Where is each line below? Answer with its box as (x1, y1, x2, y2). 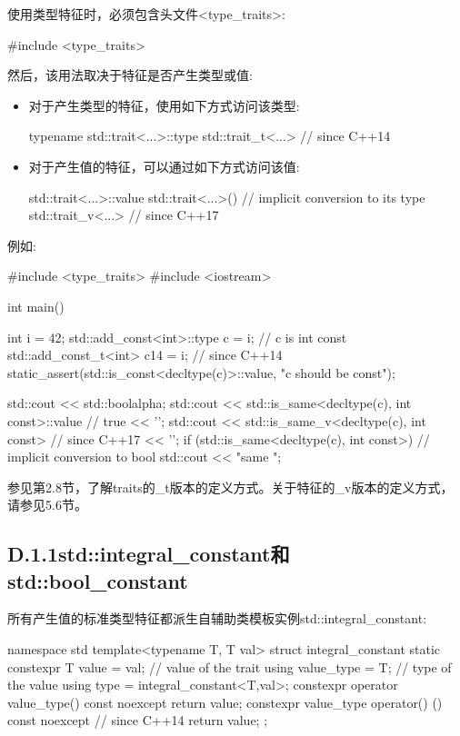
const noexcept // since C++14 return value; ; (7, 711, 268, 730)
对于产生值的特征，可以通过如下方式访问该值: (28, 156, 300, 175)
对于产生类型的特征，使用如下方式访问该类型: (28, 95, 300, 114)
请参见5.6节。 (7, 495, 87, 514)
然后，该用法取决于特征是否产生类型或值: (7, 65, 253, 85)
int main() (7, 296, 65, 315)
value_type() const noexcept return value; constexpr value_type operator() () (7, 692, 443, 711)
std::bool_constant (7, 566, 188, 594)
